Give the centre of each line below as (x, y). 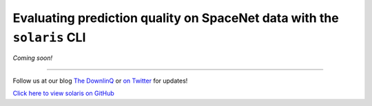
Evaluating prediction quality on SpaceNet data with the (176, 18)
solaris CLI (49, 37)
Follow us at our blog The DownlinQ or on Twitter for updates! (100, 81)
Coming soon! (33, 58)
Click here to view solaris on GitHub (63, 94)
